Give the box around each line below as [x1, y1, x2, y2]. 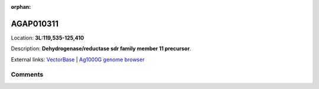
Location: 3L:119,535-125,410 [11, 34, 84, 41]
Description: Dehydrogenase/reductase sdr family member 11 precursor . [11, 45, 191, 52]
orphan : [11, 4, 31, 10]
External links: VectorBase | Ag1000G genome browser [11, 56, 145, 63]
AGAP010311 [11, 18, 59, 29]
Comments [11, 71, 44, 79]
